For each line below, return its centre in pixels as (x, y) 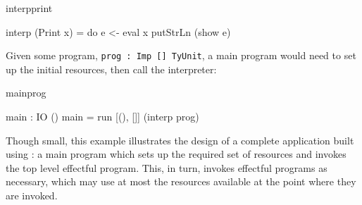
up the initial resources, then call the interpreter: (111, 69)
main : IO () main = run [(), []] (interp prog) (102, 117)
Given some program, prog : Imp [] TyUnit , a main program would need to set (181, 55)
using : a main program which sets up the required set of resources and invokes (176, 154)
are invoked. (32, 195)
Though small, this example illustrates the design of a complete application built (180, 140)
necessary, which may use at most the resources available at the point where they (181, 181)
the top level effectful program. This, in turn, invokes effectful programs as (167, 167)
